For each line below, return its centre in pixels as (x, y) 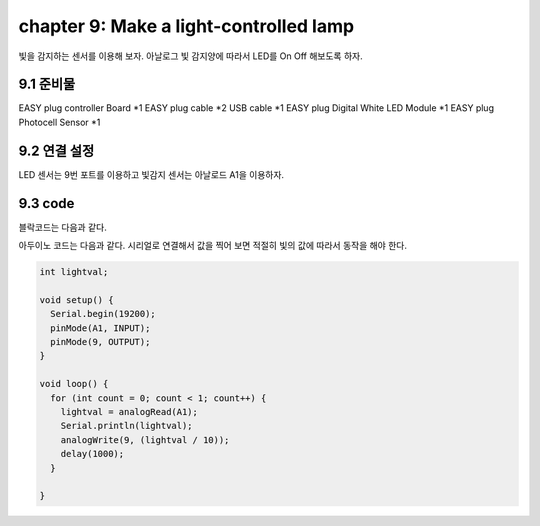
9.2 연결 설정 (56, 150)
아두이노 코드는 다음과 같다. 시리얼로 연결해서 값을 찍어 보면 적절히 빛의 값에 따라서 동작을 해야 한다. (212, 246)
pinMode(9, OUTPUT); (100, 341)
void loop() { (74, 384)
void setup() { (76, 299)
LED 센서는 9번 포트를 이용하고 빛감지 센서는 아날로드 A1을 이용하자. (151, 174)
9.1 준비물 (47, 84)
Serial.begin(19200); (103, 314)
